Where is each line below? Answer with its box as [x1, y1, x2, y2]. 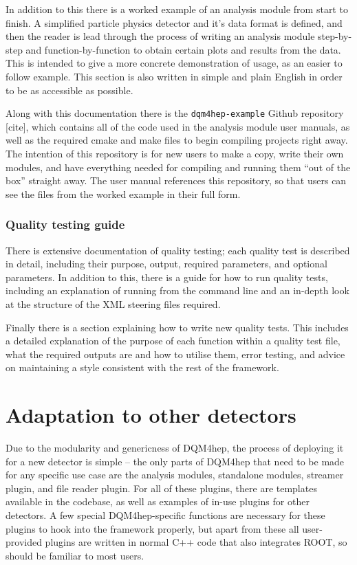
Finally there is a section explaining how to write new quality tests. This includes [6, 320, 349, 334]
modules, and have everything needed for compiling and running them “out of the [6, 159, 351, 174]
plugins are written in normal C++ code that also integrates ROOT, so [45, 535, 347, 549]
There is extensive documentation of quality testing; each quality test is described [6, 243, 350, 257]
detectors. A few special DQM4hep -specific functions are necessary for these [6, 508, 325, 522]
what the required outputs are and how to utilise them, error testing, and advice [6, 346, 345, 361]
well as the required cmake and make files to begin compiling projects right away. [6, 133, 348, 147]
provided [6, 535, 42, 549]
